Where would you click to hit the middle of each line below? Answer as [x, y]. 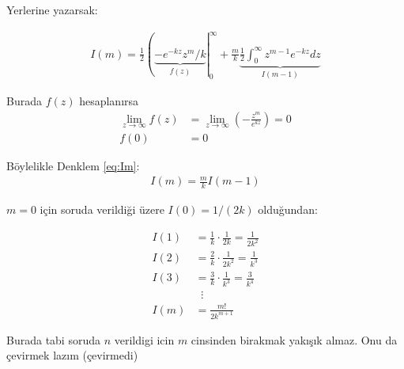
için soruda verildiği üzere [102, 209]
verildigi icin [144, 339]
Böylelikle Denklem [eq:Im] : [73, 165]
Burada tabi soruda [53, 339]
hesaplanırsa [109, 100]
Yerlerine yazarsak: [52, 10]
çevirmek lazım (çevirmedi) [72, 355]
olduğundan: [288, 209]
